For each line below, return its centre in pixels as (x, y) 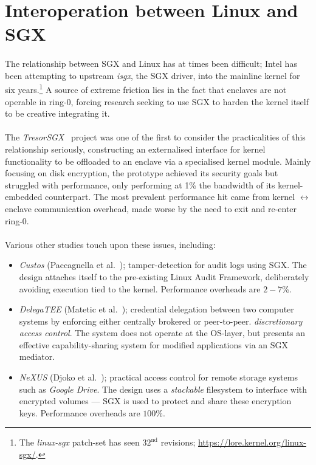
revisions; (178, 442)
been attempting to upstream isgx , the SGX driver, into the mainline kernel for (153, 75)
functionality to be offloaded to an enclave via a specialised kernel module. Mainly (158, 161)
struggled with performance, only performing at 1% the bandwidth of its (140, 184)
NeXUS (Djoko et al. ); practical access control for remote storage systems (158, 377)
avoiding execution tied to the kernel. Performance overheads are (140, 288)
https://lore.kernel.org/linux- (252, 442)
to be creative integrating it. (57, 113)
